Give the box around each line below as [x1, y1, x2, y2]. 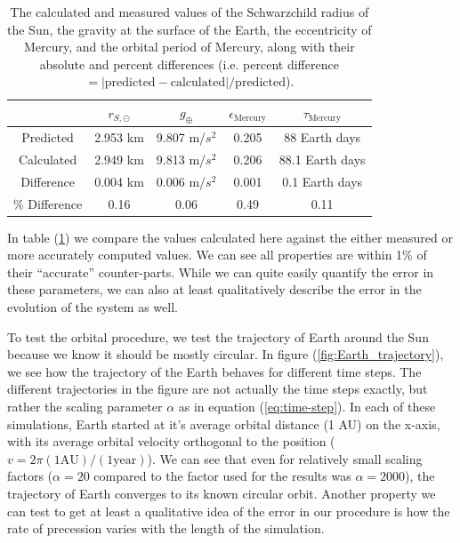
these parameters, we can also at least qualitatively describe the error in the [7, 280, 422, 299]
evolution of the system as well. [7, 298, 178, 316]
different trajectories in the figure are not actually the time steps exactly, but [7, 379, 428, 398]
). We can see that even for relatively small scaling [147, 449, 423, 467]
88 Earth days [284, 128, 361, 147]
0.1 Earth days [282, 172, 363, 190]
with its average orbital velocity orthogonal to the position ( [7, 432, 335, 451]
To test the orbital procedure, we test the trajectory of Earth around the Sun [7, 327, 429, 346]
